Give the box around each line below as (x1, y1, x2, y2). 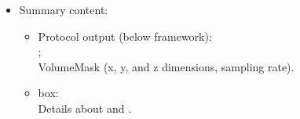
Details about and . (38, 99, 132, 116)
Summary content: (19, 2, 108, 17)
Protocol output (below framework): (38, 27, 212, 44)
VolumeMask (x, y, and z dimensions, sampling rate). (38, 58, 295, 74)
